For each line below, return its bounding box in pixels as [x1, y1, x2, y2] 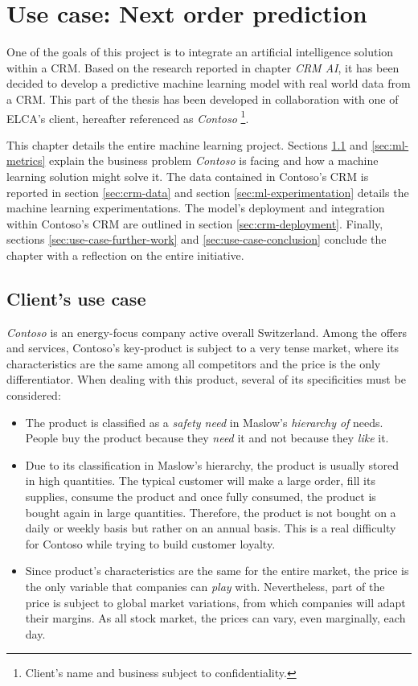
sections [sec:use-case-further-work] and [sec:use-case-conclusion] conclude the [6, 231, 387, 248]
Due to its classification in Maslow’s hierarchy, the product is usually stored [25, 456, 399, 473]
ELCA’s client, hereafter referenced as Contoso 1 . [6, 107, 249, 126]
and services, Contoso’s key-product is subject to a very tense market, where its [6, 339, 400, 356]
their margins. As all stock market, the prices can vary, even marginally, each [25, 610, 406, 626]
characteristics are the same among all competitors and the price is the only [6, 355, 381, 372]
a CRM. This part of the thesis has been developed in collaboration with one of [6, 90, 399, 107]
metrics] [6, 152, 46, 169]
